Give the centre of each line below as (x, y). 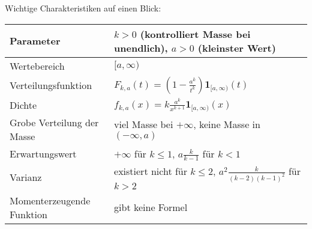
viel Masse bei (144, 124)
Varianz (26, 177)
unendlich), (141, 47)
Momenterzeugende (50, 200)
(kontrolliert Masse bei (195, 34)
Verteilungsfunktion (51, 85)
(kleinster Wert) (237, 47)
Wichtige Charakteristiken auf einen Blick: (83, 8)
